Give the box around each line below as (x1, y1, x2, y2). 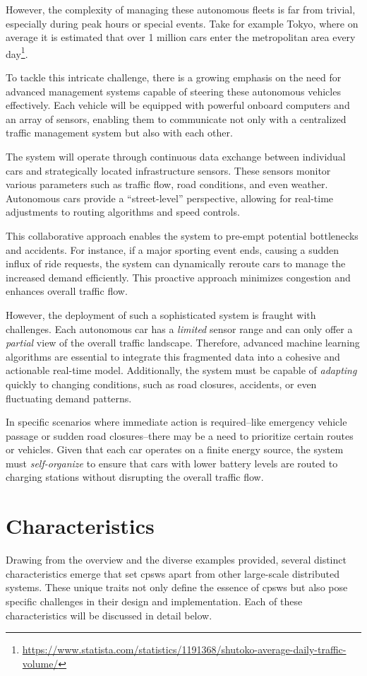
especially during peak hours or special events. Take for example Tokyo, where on (6, 16, 359, 30)
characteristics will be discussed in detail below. (6, 607, 212, 622)
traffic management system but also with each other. (6, 125, 233, 140)
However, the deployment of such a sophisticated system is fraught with (6, 307, 316, 322)
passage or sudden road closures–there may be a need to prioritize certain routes (6, 428, 354, 443)
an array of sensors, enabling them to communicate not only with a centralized (6, 111, 347, 126)
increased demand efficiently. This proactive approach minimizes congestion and (6, 269, 351, 284)
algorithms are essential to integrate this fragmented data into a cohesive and (6, 349, 340, 363)
